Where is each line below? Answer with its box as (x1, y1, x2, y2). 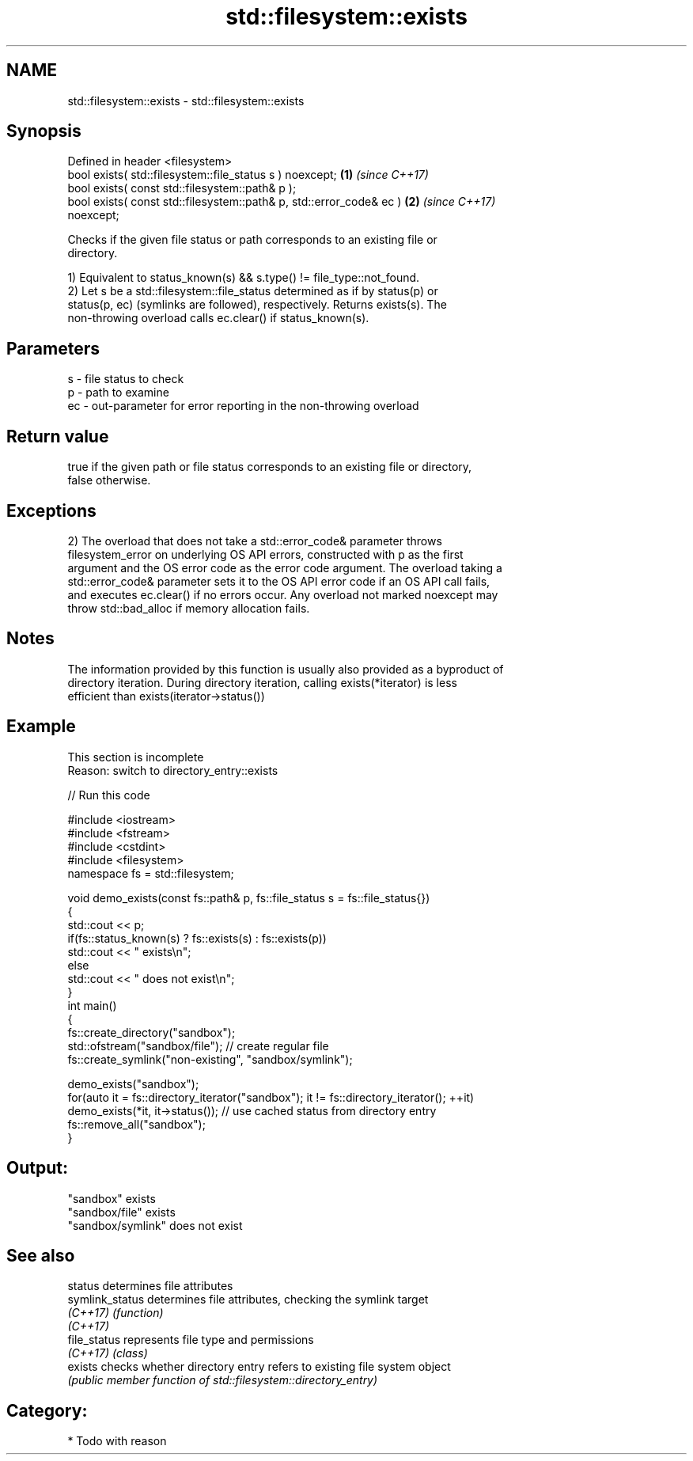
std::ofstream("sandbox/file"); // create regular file (67, 1038, 329, 1053)
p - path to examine (67, 385, 169, 400)
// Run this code (67, 787, 150, 802)
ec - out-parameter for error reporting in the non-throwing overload (67, 399, 419, 413)
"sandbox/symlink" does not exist (67, 1218, 243, 1232)
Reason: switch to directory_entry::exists (67, 763, 278, 777)
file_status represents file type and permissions (67, 1333, 314, 1347)
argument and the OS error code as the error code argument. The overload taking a (67, 560, 502, 575)
